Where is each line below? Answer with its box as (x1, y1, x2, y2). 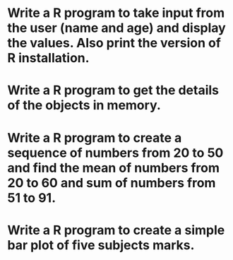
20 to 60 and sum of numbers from (7, 175, 216, 191)
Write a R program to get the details (7, 83, 220, 98)
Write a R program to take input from (7, 5, 225, 21)
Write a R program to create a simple (7, 222, 225, 238)
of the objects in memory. (7, 97, 161, 114)
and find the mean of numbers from (7, 160, 220, 176)
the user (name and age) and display (7, 20, 226, 36)
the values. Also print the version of (7, 35, 221, 51)
